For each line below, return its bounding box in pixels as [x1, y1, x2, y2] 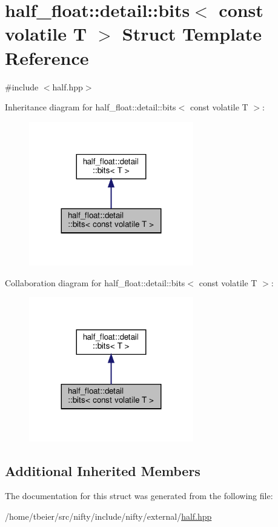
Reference [5, 45, 89, 70]
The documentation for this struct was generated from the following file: [5, 489, 273, 502]
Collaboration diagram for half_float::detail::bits [5, 276, 185, 289]
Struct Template [122, 21, 262, 46]
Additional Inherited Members [5, 461, 200, 480]
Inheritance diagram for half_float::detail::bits [5, 101, 176, 113]
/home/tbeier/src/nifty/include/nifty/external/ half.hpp [5, 510, 212, 523]
